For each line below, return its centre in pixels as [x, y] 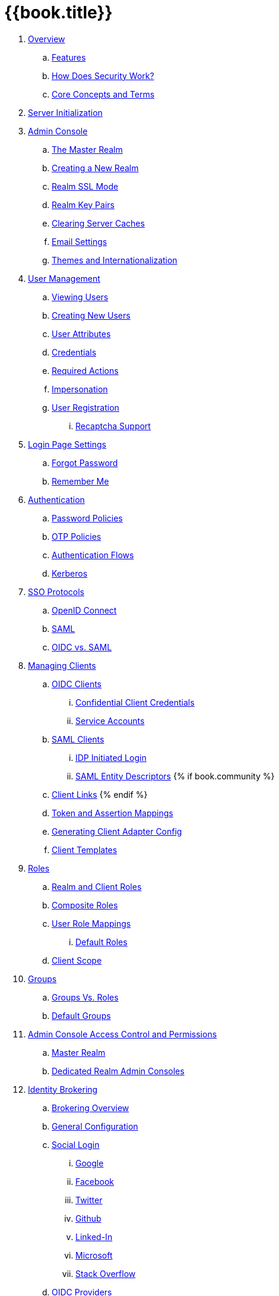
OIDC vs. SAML [82, 647]
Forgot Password [85, 463]
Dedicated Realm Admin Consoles [118, 1071]
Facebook [95, 1181]
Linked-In [94, 1237]
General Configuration [95, 1126]
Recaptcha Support [113, 426]
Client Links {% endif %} [100, 794]
